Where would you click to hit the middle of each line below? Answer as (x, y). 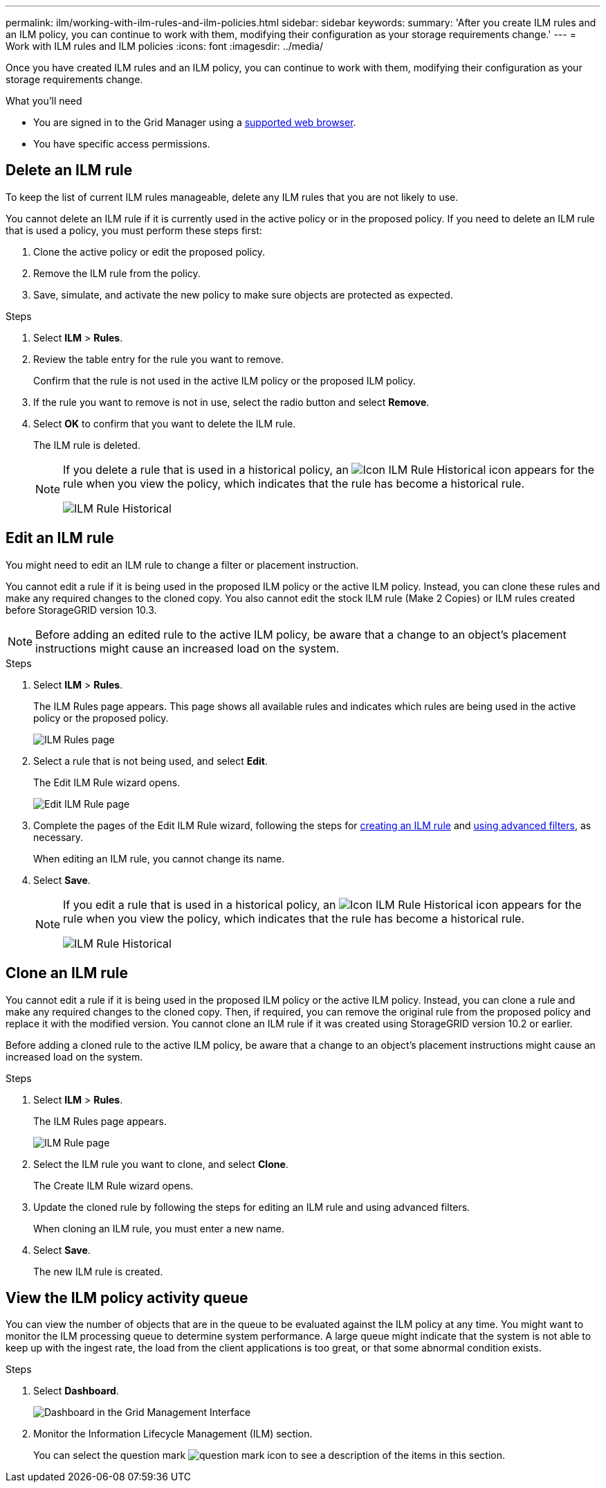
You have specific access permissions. (122, 144)
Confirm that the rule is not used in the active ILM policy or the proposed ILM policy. (224, 380)
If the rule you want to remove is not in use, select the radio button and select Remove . (231, 402)
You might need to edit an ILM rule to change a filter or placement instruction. (182, 565)
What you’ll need (44, 101)
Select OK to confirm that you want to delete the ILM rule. (165, 423)
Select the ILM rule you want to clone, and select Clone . (161, 1164)
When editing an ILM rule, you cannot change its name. (159, 858)
